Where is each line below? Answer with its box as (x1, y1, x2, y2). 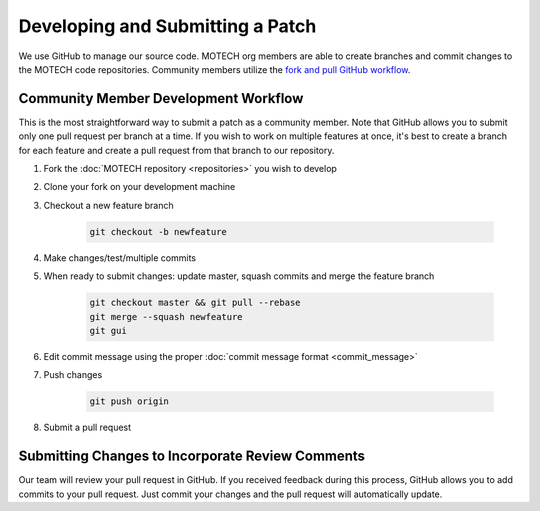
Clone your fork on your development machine (43, 181, 236, 193)
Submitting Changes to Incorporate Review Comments (18, 448, 365, 465)
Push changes (43, 369, 103, 381)
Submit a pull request (43, 421, 132, 434)
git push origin (89, 396, 170, 407)
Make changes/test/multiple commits (43, 251, 197, 264)
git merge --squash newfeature (89, 311, 244, 322)
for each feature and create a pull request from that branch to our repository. (18, 144, 335, 156)
